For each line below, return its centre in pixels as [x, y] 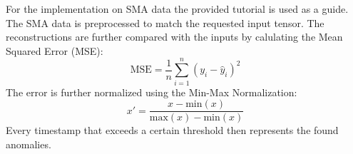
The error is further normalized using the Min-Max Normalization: [152, 92]
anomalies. [29, 144]
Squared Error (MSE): [55, 50]
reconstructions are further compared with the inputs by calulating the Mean [174, 37]
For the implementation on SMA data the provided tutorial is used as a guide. [177, 9]
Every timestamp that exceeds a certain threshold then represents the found [172, 130]
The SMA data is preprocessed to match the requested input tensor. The [165, 22]
